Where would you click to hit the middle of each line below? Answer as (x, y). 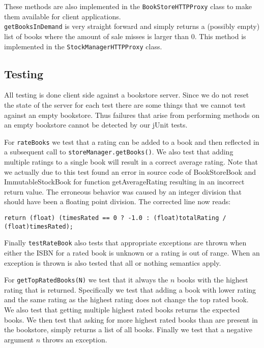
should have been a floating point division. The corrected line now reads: (118, 201)
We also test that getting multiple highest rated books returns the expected (122, 310)
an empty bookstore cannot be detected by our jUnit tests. (96, 125)
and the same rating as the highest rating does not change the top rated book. (126, 299)
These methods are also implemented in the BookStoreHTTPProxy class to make (128, 6)
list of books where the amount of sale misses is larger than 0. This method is (125, 36)
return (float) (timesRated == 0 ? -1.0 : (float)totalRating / (115, 218)
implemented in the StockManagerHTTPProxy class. (83, 46)
